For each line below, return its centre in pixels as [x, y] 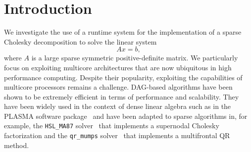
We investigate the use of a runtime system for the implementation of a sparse [123, 32]
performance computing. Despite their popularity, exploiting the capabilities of [123, 77]
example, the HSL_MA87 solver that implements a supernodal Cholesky [112, 126]
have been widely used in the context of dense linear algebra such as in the [118, 106]
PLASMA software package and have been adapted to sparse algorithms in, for [126, 116]
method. [17, 145]
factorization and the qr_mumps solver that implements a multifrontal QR [117, 135]
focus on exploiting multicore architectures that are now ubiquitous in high [118, 67]
